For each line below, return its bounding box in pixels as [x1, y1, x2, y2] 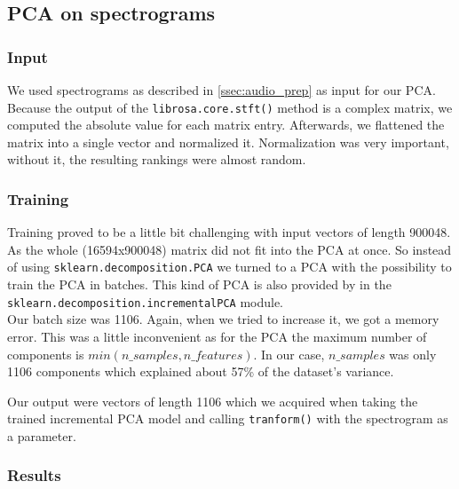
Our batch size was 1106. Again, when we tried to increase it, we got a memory [7, 310, 439, 328]
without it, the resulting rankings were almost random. [7, 150, 306, 169]
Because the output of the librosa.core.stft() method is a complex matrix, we [7, 98, 453, 116]
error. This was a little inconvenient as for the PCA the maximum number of [7, 327, 427, 345]
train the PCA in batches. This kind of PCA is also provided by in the [7, 275, 392, 294]
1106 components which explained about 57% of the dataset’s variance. [7, 362, 394, 381]
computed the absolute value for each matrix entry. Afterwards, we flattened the [7, 115, 445, 134]
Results [7, 464, 61, 486]
